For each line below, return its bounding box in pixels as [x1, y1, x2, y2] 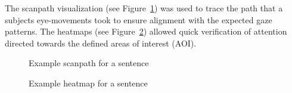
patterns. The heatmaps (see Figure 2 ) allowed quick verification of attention [5, 25, 287, 38]
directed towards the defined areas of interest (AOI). [5, 36, 197, 49]
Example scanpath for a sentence [29, 57, 149, 69]
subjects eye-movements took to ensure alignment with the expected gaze [5, 13, 272, 26]
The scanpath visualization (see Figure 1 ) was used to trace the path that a [5, 2, 283, 14]
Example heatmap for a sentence [29, 76, 148, 89]
